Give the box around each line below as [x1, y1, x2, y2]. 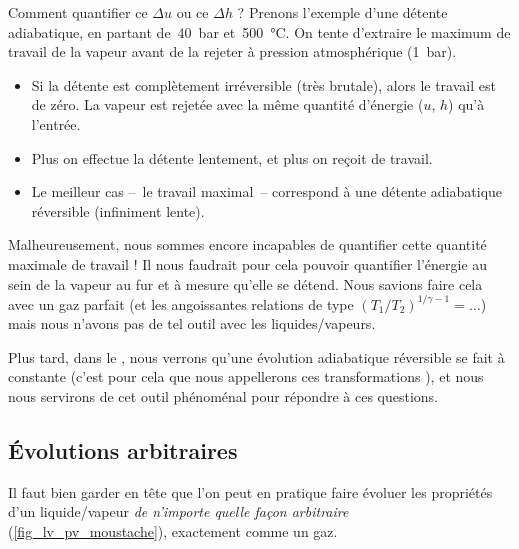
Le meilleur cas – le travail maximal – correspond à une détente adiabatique [31, 181, 503, 202]
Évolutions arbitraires [8, 434, 238, 465]
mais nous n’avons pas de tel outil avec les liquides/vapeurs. [8, 313, 376, 334]
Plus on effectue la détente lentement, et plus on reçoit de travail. [31, 147, 433, 168]
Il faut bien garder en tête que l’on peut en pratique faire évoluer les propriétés [8, 481, 493, 502]
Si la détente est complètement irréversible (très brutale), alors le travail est [31, 74, 496, 95]
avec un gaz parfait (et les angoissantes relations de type [8, 293, 354, 314]
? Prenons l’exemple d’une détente [237, 2, 448, 22]
